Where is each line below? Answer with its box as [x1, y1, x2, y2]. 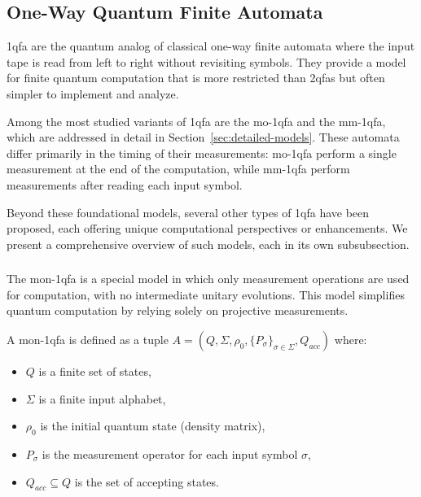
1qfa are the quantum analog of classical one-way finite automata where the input [7, 37, 415, 54]
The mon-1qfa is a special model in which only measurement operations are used [7, 270, 410, 287]
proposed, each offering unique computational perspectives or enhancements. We [7, 220, 408, 237]
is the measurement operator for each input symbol [42, 446, 298, 463]
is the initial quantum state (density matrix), [40, 417, 265, 434]
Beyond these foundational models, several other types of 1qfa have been [7, 203, 370, 220]
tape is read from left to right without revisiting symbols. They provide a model [7, 53, 406, 70]
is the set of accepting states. [74, 473, 219, 490]
